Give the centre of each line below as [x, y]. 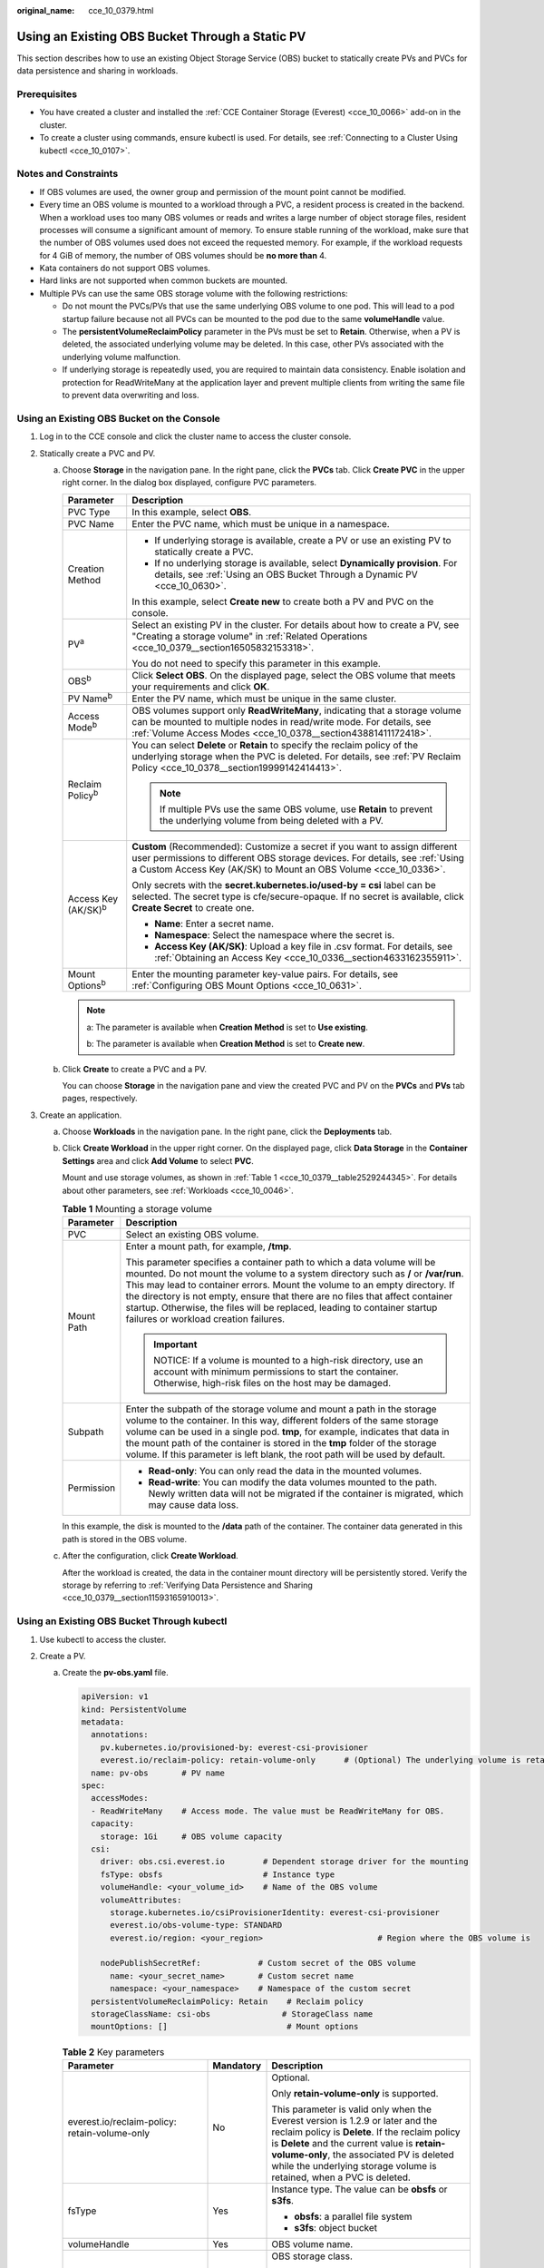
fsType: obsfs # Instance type [218, 1874]
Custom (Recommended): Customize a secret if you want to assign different [295, 846]
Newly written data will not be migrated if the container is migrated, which [306, 1494]
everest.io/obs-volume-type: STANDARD [196, 1925]
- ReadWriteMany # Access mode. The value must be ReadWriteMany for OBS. [268, 1811]
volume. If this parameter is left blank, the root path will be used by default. [286, 1454]
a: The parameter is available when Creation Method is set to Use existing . [228, 1027]
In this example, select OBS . [192, 512]
